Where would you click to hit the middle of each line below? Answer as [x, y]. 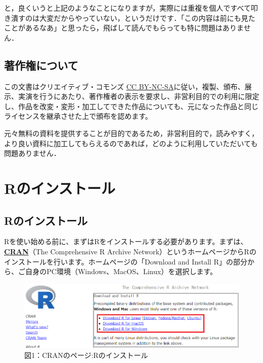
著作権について [41, 65]
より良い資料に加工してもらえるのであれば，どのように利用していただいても [131, 143]
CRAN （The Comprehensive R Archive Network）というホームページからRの [130, 251]
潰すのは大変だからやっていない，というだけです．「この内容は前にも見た [133, 18]
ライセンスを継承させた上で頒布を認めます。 [78, 116]
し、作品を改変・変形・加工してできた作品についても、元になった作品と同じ [131, 106]
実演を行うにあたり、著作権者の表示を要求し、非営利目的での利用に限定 [139, 96]
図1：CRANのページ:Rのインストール [86, 355]
